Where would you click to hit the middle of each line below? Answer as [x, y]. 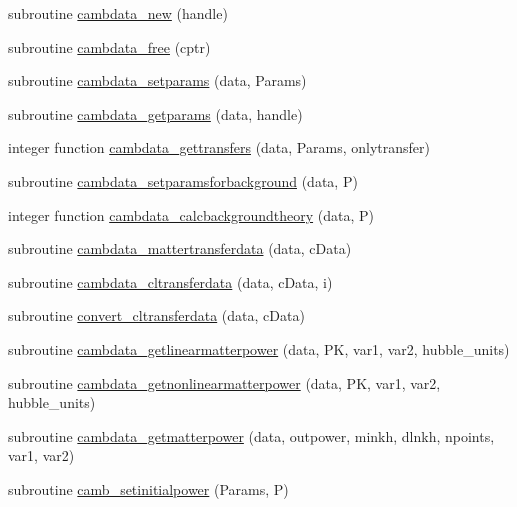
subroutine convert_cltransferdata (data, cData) [156, 315]
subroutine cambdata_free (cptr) [109, 46]
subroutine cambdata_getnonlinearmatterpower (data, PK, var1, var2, [224, 382]
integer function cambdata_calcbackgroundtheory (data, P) [191, 214]
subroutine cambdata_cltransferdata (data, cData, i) [170, 281]
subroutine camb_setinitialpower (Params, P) [148, 488]
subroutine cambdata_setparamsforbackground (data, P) [183, 180]
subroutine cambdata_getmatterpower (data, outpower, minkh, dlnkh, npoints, [251, 435]
